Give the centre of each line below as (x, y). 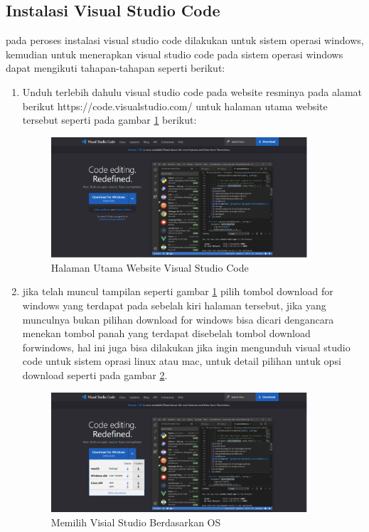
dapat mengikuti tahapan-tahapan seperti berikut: (116, 68)
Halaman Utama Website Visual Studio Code (150, 267)
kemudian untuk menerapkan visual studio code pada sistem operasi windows (175, 54)
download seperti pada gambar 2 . (95, 375)
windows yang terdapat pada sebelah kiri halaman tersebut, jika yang (174, 305)
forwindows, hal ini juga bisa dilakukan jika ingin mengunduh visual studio (186, 347)
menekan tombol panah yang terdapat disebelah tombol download (166, 333)
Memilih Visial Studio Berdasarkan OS (136, 522)
